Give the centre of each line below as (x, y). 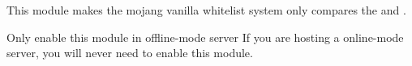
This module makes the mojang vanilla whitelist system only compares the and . (206, 10)
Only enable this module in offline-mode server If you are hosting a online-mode (205, 37)
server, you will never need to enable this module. (130, 53)
